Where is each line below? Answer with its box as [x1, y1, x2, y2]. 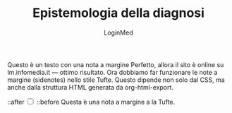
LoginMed [104, 28, 133, 37]
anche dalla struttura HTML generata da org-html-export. [7, 83, 174, 91]
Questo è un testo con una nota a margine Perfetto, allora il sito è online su [7, 60, 224, 69]
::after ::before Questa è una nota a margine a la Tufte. [7, 97, 175, 106]
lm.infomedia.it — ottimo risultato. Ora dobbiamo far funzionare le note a [7, 68, 218, 76]
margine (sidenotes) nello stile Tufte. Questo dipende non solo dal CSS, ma [7, 76, 226, 84]
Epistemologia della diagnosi [32, 5, 204, 21]
